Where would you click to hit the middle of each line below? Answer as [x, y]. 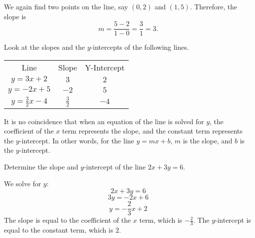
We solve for [23, 183]
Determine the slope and [41, 167]
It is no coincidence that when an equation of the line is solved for [104, 121]
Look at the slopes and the [45, 47]
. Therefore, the [214, 6]
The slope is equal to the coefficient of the [68, 220]
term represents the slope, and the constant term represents [152, 131]
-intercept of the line [115, 167]
